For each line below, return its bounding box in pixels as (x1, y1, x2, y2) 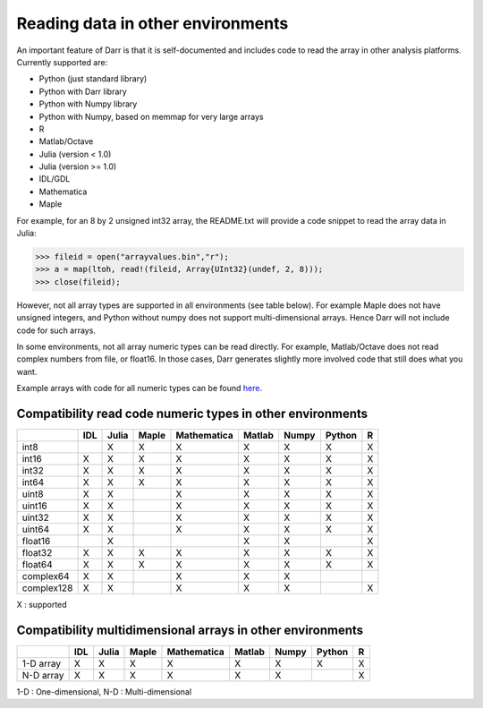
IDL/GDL (38, 174, 71, 184)
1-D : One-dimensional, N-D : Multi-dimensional (16, 686, 192, 697)
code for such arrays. (16, 325, 96, 336)
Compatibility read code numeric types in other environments (16, 405, 369, 421)
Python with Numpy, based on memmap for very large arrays (38, 111, 264, 122)
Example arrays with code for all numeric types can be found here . (16, 383, 263, 394)
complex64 (21, 570, 71, 583)
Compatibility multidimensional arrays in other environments (16, 622, 364, 637)
